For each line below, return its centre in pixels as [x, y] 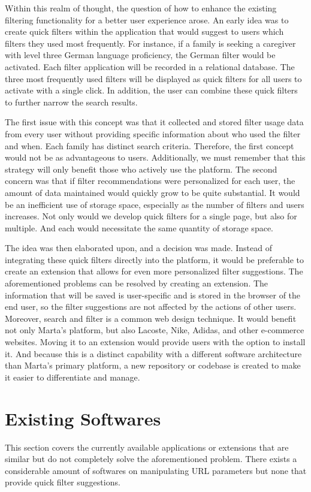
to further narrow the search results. [71, 102]
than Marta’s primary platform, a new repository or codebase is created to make [153, 365]
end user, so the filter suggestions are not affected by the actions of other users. [151, 307]
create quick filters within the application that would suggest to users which [144, 31]
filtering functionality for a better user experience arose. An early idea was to [147, 19]
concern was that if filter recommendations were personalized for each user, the [150, 181]
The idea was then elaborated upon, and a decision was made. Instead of [138, 248]
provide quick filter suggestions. [63, 482]
